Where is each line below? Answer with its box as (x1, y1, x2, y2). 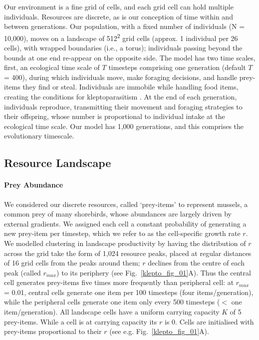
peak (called (4, 267, 41, 277)
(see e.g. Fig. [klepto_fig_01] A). (109, 326, 209, 336)
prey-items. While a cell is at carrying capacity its (4, 316, 157, 326)
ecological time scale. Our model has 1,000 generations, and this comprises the (4, 120, 244, 131)
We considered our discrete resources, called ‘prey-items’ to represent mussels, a (4, 198, 248, 209)
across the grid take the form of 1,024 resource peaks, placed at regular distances (4, 247, 252, 258)
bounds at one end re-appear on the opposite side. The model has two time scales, (4, 52, 256, 62)
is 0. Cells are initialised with (165, 316, 254, 326)
